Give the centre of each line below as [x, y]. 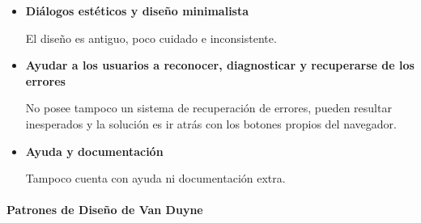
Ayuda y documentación [94, 151]
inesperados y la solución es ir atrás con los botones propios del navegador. [211, 123]
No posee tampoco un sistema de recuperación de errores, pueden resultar [208, 108]
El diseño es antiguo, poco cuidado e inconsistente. [151, 38]
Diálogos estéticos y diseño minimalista [137, 11]
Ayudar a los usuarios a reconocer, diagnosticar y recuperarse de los [220, 65]
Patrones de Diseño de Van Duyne [105, 210]
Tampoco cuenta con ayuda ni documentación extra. [155, 178]
